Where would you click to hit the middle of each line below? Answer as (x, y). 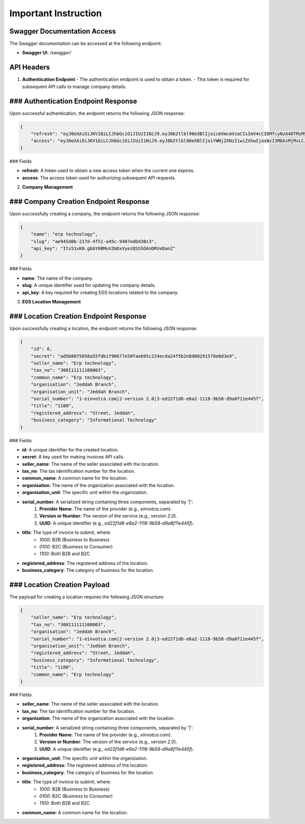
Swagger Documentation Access (63, 31)
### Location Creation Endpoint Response (78, 316)
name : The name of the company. (58, 278)
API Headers (30, 67)
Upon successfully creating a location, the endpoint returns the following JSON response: (103, 328)
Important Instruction (56, 13)
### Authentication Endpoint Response (73, 101)
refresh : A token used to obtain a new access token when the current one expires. (109, 171)
